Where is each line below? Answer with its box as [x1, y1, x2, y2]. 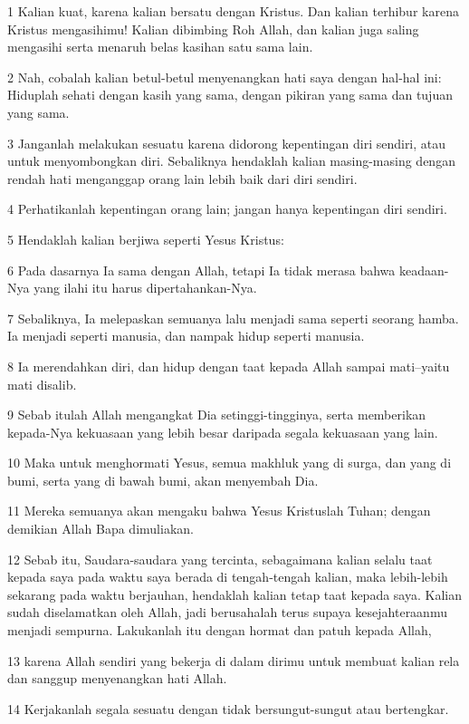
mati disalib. [7, 374, 77, 393]
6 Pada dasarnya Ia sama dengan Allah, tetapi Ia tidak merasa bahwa [7, 260, 396, 279]
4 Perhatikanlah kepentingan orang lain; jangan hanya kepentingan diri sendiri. [7, 199, 447, 218]
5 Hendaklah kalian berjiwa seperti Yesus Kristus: [7, 229, 284, 248]
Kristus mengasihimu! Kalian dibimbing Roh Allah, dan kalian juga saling [7, 19, 419, 38]
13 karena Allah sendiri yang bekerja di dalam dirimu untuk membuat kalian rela [7, 651, 460, 670]
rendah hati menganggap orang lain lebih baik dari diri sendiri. [7, 169, 358, 188]
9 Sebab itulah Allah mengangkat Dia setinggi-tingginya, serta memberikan [7, 405, 426, 424]
